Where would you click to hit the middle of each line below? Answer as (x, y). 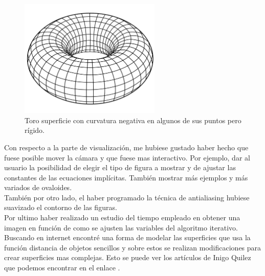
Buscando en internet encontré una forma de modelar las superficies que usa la (127, 237)
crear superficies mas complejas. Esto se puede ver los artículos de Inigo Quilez (128, 257)
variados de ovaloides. (38, 187)
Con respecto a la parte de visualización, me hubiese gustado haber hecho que (126, 147)
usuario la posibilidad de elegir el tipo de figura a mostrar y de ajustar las (120, 167)
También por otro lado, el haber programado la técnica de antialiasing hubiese (127, 197)
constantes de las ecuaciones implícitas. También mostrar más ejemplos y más (126, 177)
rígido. (35, 130)
